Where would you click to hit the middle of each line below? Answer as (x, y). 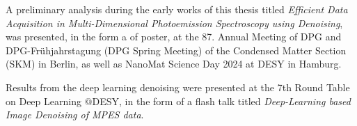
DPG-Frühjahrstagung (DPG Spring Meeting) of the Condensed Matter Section (176, 50)
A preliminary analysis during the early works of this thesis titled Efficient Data (177, 9)
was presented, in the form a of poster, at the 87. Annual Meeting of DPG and (174, 37)
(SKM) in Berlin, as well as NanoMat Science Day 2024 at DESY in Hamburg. (174, 64)
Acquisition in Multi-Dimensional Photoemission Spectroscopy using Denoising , (174, 23)
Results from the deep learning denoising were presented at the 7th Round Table (178, 87)
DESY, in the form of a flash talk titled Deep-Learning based (221, 101)
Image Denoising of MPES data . (75, 115)
